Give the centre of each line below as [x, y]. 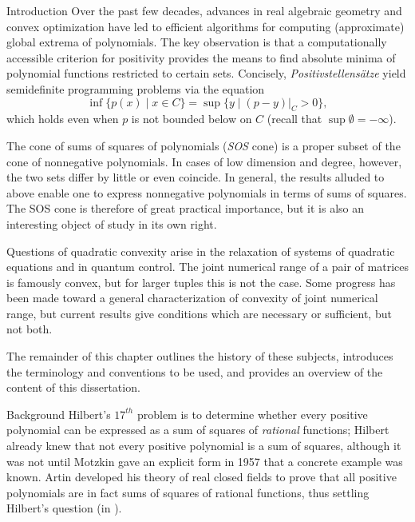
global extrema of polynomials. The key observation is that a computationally [197, 42]
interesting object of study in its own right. [112, 223]
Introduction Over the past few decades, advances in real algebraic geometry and [204, 10]
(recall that [294, 119]
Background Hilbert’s [59, 414]
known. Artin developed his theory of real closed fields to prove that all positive [202, 477]
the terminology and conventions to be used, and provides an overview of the [195, 371]
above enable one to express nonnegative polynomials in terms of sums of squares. [207, 192]
